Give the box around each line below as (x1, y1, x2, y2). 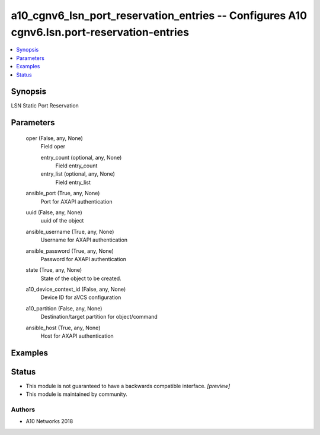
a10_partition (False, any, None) (25, 304, 103, 312)
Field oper (40, 143, 66, 150)
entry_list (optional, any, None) (40, 170, 116, 177)
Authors (11, 405, 36, 414)
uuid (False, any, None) (25, 208, 82, 216)
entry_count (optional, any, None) (40, 154, 122, 161)
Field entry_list (55, 179, 91, 186)
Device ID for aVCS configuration (40, 294, 121, 301)
